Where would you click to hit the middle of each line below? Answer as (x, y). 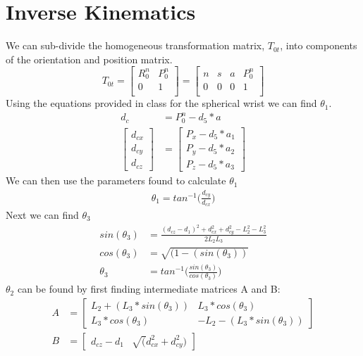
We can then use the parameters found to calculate (116, 180)
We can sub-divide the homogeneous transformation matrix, (135, 45)
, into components (319, 45)
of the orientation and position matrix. (89, 59)
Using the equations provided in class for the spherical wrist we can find (161, 103)
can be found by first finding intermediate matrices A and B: (149, 289)
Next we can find (42, 215)
